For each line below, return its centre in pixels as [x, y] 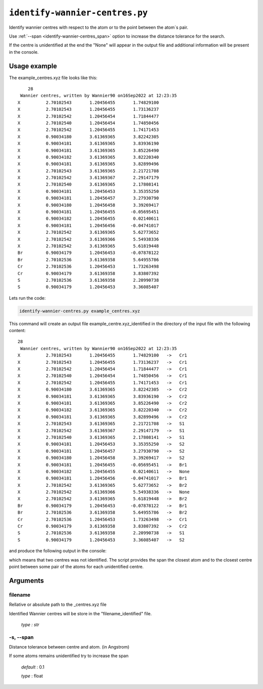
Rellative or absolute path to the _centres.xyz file [58, 605]
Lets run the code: [27, 298]
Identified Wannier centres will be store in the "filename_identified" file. [80, 613]
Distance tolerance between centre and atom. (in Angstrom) [69, 647]
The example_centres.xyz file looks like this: [53, 78]
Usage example [33, 66]
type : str [30, 625]
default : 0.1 [33, 667]
